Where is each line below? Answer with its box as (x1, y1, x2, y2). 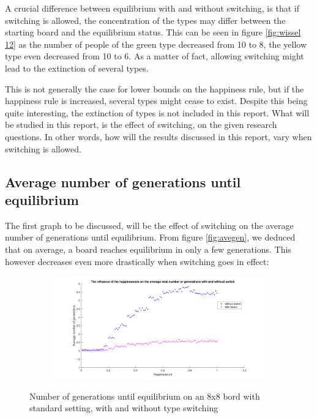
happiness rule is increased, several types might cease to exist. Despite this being (5, 94, 308, 107)
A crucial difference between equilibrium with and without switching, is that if (5, 2, 299, 14)
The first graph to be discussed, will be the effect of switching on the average (5, 218, 294, 231)
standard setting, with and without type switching (29, 401, 218, 414)
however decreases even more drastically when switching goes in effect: (5, 255, 269, 267)
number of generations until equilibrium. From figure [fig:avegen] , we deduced (5, 231, 296, 244)
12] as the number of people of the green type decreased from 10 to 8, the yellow (5, 37, 307, 50)
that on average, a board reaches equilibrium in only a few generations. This (5, 242, 291, 255)
